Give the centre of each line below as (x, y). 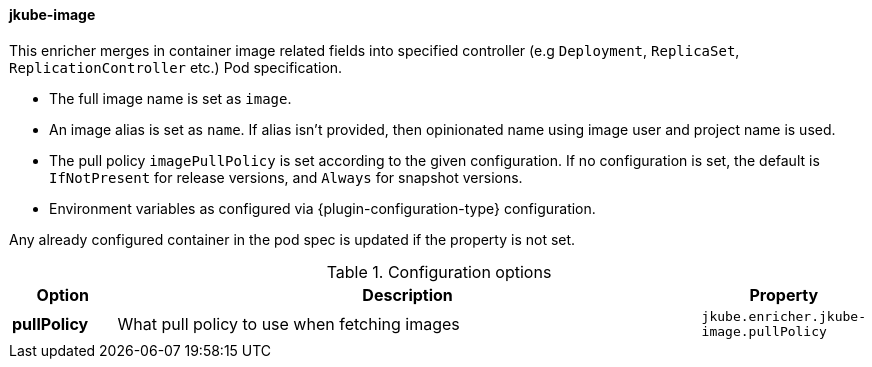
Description (407, 294)
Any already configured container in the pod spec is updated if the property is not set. (292, 239)
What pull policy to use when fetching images (288, 323)
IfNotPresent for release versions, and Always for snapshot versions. (286, 177)
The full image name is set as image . (170, 98)
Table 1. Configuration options (439, 271)
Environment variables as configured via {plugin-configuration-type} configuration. (322, 208)
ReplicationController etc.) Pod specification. (176, 67)
